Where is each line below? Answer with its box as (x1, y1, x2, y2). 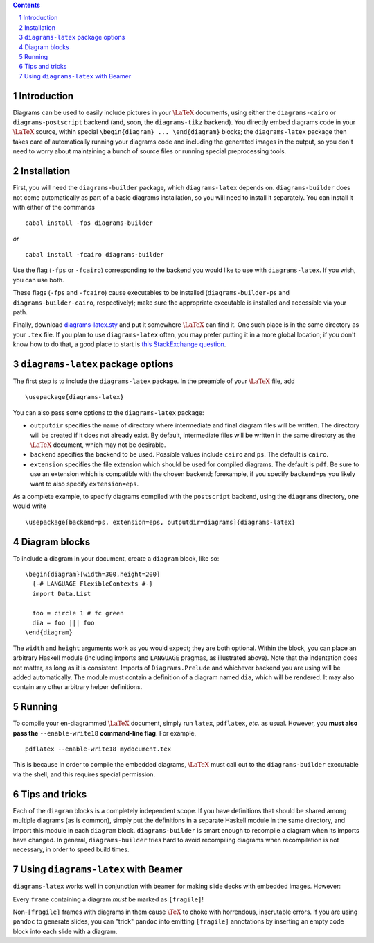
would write (12, 502, 46, 510)
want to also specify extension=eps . (30, 479, 139, 488)
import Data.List (32, 590, 91, 597)
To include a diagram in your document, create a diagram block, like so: (12, 554, 220, 562)
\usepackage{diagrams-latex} (25, 393, 124, 401)
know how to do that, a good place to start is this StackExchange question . (12, 340, 226, 348)
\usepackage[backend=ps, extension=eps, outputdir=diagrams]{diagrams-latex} (25, 518, 296, 526)
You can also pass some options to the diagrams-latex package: (12, 408, 204, 416)
